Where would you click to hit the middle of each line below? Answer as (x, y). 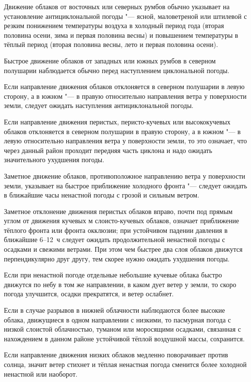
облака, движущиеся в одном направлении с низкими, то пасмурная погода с (118, 319)
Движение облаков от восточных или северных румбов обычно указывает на (117, 6)
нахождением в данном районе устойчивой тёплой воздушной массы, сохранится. (124, 338)
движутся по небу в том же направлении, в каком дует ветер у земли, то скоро (120, 284)
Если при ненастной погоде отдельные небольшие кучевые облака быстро (113, 275)
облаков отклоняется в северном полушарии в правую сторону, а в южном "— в (122, 131)
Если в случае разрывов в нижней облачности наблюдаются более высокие (115, 310)
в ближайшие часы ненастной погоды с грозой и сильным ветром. (102, 195)
